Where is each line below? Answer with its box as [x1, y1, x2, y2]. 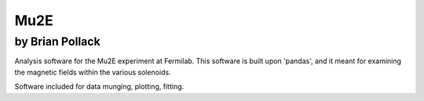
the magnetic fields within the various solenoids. [14, 67, 172, 77]
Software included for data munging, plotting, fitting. [14, 82, 185, 92]
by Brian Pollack [14, 34, 101, 49]
